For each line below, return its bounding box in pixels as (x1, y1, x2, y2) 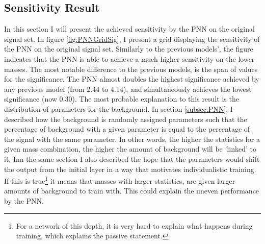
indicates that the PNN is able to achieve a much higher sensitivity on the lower (4, 53, 255, 64)
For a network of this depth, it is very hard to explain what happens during (16, 220, 253, 231)
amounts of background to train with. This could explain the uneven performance (4, 185, 259, 196)
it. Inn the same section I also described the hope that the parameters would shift (4, 153, 260, 164)
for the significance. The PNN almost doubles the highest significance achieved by (4, 74, 259, 84)
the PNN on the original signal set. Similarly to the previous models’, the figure (4, 43, 253, 54)
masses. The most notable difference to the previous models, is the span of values (4, 63, 258, 74)
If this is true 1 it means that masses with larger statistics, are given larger (4, 174, 235, 186)
